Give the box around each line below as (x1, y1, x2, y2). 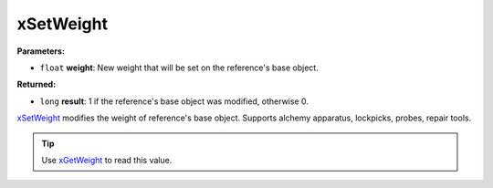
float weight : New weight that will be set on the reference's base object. (39, 62, 319, 73)
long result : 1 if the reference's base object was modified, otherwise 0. (39, 96, 309, 107)
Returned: (16, 78, 57, 90)
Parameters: (16, 46, 66, 57)
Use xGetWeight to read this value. (41, 154, 173, 165)
